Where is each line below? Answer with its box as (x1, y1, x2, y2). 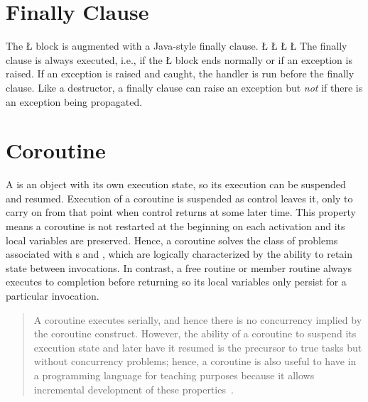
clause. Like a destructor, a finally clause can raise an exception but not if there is (6, 80, 363, 94)
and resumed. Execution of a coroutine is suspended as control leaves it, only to (6, 190, 353, 205)
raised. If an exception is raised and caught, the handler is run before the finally (6, 66, 355, 81)
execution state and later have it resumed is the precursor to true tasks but (33, 339, 362, 354)
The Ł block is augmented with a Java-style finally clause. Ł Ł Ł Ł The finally (6, 38, 347, 53)
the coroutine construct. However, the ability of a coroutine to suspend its (33, 326, 357, 341)
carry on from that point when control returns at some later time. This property (6, 205, 356, 219)
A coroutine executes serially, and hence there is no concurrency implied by (33, 312, 362, 327)
